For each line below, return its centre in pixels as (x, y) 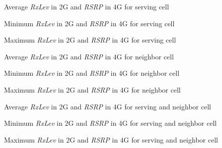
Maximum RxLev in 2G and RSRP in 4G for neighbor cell (92, 89)
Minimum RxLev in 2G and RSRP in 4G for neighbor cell (92, 73)
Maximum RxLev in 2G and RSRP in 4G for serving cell (90, 40)
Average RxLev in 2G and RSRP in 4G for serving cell (87, 6)
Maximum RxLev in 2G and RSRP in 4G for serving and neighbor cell (111, 139)
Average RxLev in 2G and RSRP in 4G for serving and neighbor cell (108, 106)
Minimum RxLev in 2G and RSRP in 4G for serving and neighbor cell (111, 123)
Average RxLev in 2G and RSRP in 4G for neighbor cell (89, 56)
